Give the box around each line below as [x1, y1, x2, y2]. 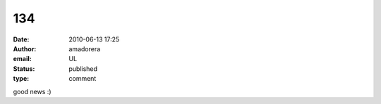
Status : [13, 64, 35, 73]
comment [68, 74, 97, 83]
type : [13, 74, 30, 83]
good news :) [13, 87, 52, 96]
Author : [13, 44, 37, 53]
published [68, 64, 98, 73]
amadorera [68, 44, 101, 53]
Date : [13, 35, 30, 44]
